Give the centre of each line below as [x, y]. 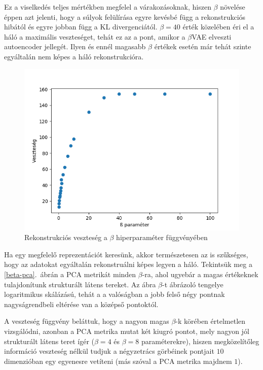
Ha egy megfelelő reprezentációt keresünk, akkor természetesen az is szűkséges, [126, 254]
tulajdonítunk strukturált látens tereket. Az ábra [80, 284]
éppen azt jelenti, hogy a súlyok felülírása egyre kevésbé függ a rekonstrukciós [125, 16]
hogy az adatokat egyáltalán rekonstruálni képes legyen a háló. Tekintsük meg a [128, 264]
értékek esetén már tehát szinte [203, 46]
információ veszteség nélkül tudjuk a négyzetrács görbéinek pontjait [109, 351]
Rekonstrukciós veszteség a [66, 237]
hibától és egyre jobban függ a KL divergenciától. [81, 27]
